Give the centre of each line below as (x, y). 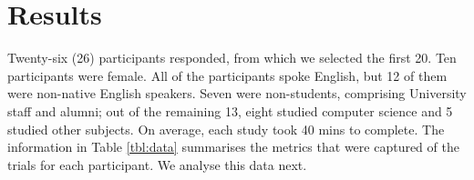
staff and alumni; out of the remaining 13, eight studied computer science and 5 (230, 110)
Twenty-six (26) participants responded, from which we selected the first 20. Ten (232, 58)
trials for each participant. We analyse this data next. (157, 164)
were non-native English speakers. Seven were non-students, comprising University (237, 93)
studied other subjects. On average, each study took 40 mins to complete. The (226, 129)
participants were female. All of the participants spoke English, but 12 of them (227, 75)
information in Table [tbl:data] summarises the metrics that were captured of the (233, 147)
